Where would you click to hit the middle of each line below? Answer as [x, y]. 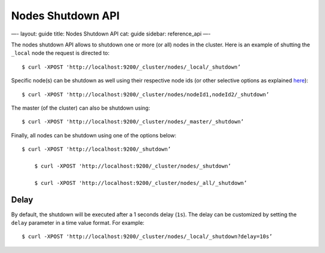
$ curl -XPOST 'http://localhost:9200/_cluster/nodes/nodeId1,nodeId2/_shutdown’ [146, 94]
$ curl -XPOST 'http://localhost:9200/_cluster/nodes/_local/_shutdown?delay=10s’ [147, 237]
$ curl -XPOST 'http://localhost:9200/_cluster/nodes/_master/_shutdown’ [133, 122]
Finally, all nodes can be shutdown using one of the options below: [94, 135]
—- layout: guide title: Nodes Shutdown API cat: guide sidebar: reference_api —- [111, 34]
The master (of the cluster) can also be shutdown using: [81, 108]
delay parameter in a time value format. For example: [78, 222]
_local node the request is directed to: [60, 53]
